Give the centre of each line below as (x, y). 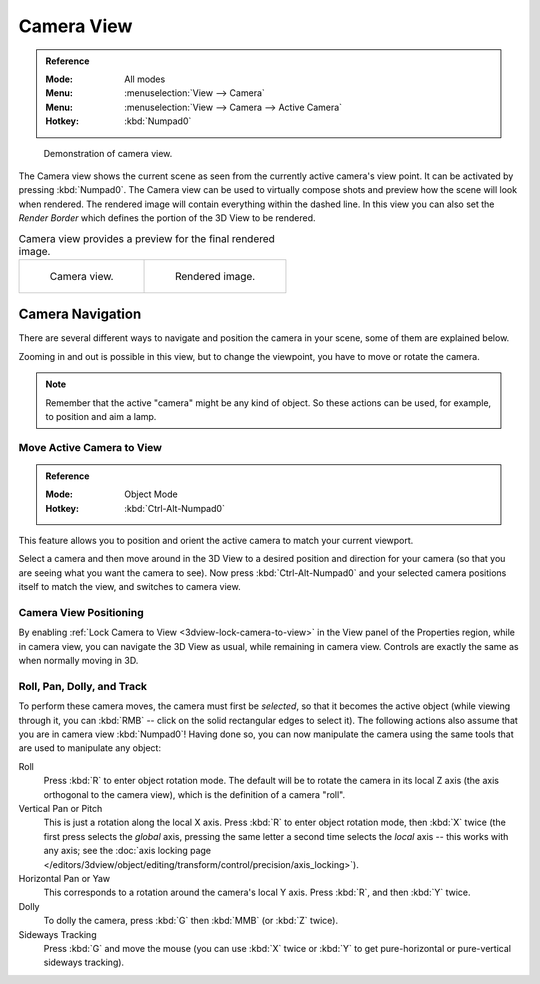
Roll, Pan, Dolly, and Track (83, 686)
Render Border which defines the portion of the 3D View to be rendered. (167, 218)
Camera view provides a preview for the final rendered (146, 238)
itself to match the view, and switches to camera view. (129, 587)
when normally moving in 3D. (78, 661)
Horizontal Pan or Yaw (64, 878)
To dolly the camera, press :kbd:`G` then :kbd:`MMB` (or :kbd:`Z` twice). (191, 921)
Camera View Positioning (81, 612)
